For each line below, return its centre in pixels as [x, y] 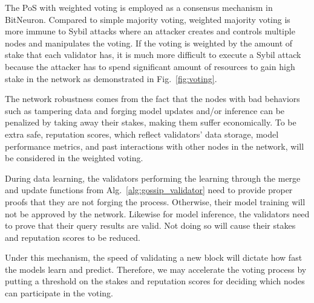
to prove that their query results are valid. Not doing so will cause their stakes [150, 225]
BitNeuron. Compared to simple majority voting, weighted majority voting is [148, 19]
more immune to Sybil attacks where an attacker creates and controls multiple [150, 31]
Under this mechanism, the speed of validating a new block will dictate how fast [154, 257]
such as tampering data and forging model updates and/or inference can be [145, 110]
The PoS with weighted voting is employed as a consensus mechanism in [139, 7]
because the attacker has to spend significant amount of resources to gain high [150, 66]
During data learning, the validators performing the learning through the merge [153, 178]
